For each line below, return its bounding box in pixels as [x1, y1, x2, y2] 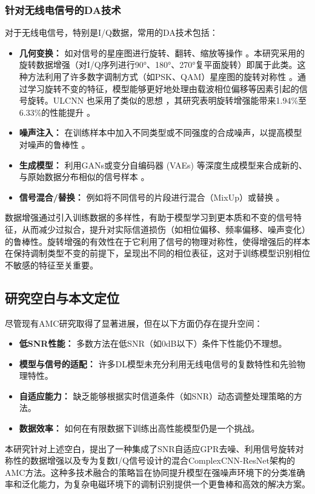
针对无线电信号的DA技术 [5, 2, 121, 17]
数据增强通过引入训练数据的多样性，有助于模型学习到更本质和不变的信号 [5, 211, 293, 224]
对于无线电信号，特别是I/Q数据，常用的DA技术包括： [5, 26, 218, 39]
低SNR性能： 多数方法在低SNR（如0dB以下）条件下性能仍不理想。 [19, 337, 287, 350]
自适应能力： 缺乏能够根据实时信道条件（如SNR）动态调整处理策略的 [19, 389, 294, 402]
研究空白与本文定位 [5, 288, 119, 307]
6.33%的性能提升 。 [19, 105, 96, 118]
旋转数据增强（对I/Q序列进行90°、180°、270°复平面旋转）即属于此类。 [19, 58, 297, 71]
